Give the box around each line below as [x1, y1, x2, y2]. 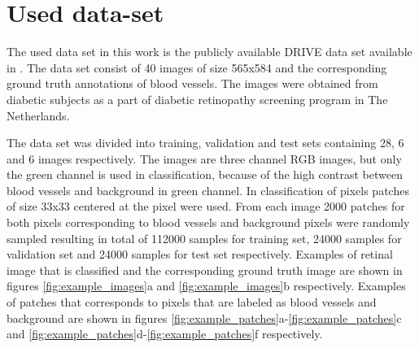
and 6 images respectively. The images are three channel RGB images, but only [7, 150, 402, 167]
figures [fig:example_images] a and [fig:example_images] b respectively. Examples [7, 277, 406, 294]
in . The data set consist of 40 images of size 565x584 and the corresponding [7, 59, 387, 76]
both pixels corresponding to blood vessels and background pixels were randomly [7, 214, 410, 231]
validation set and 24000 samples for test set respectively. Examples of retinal [7, 246, 393, 263]
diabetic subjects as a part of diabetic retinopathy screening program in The [7, 90, 388, 107]
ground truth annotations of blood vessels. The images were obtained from [7, 75, 378, 92]
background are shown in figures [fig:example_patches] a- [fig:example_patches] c [7, 309, 402, 326]
